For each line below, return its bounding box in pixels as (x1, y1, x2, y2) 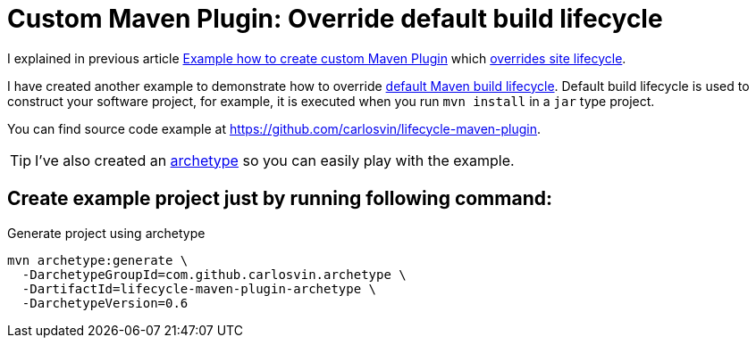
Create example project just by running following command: (7, 187, 552, 210)
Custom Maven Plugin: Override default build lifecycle (7, 4, 663, 34)
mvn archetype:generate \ (7, 252, 189, 267)
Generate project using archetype (7, 225, 206, 241)
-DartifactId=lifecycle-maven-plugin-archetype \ (21, 281, 377, 296)
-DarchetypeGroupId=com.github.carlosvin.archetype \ (21, 267, 407, 282)
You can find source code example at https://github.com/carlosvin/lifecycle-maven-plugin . (7, 120, 542, 136)
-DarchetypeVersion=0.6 (21, 295, 189, 310)
